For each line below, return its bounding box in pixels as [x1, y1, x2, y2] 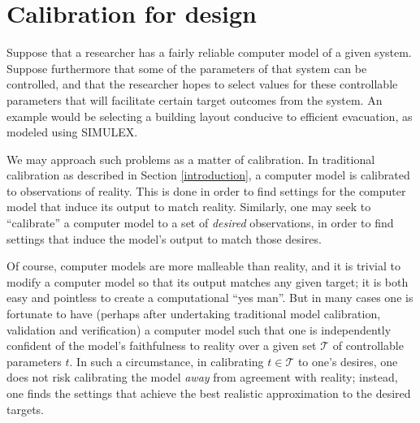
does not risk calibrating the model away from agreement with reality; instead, [6, 369, 398, 386]
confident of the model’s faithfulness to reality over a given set [6, 337, 317, 354]
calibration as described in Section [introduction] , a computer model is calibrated [6, 166, 410, 183]
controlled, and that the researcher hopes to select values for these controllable [6, 76, 398, 93]
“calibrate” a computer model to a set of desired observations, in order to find [6, 214, 394, 231]
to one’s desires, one [297, 352, 398, 369]
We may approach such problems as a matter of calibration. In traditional [6, 150, 375, 167]
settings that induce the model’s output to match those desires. [6, 230, 322, 247]
